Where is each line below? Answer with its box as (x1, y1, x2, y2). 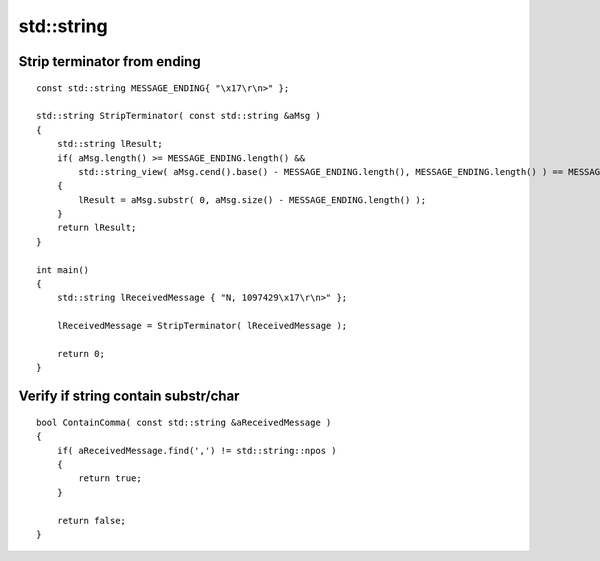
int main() (36, 264, 90, 275)
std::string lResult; (56, 138, 164, 150)
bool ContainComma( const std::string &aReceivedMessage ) (36, 416, 332, 428)
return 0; (56, 348, 105, 359)
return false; (56, 515, 127, 526)
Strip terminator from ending (18, 53, 201, 70)
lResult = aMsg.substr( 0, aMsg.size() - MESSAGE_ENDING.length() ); (78, 194, 427, 205)
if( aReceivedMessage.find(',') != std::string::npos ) (56, 445, 337, 456)
